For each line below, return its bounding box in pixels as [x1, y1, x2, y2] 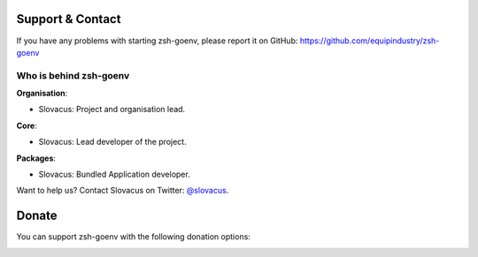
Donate [16, 208, 58, 223]
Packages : [16, 153, 57, 163]
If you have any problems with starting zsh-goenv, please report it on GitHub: [16, 35, 298, 46]
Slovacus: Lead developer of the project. [38, 137, 187, 147]
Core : [16, 120, 37, 131]
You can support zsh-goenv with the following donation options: [16, 231, 251, 242]
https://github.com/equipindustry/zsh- [299, 35, 440, 46]
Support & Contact [16, 11, 121, 26]
